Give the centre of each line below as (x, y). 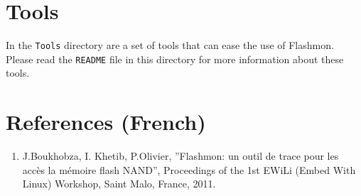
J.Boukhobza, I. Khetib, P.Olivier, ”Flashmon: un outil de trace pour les (180, 156)
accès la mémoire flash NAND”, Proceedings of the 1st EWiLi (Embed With (189, 169)
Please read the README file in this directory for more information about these (175, 59)
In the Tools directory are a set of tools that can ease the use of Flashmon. (170, 45)
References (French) (106, 122)
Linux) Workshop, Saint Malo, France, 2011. (119, 184)
